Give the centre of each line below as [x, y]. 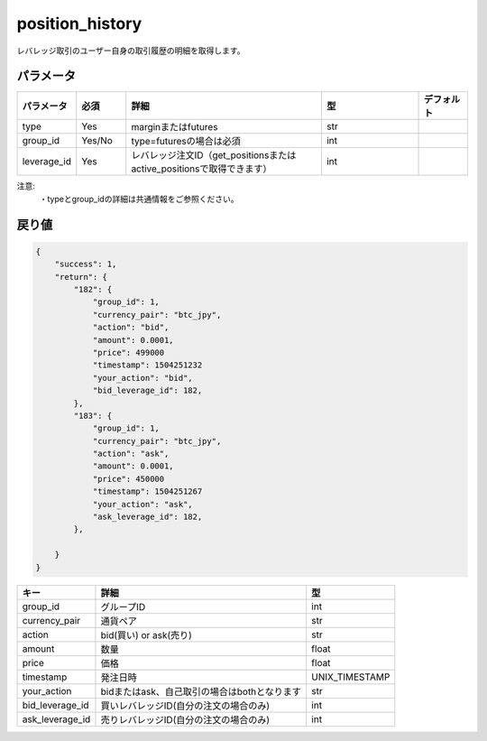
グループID [123, 607]
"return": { [81, 277]
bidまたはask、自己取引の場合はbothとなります [201, 691]
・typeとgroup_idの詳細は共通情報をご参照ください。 [139, 199]
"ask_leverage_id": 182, [147, 517]
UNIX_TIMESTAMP [351, 677]
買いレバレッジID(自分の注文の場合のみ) [185, 706]
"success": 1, [86, 264]
